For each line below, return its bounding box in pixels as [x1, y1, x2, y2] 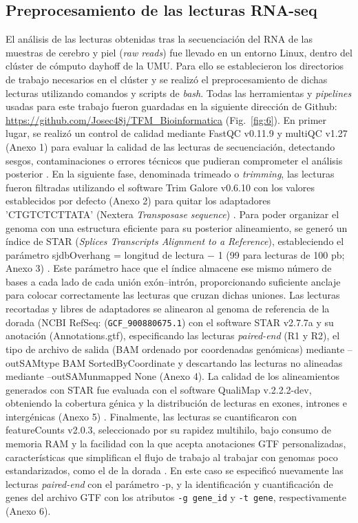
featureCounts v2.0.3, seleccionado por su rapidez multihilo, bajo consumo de [6, 423, 331, 437]
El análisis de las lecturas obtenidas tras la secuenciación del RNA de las [6, 32, 313, 46]
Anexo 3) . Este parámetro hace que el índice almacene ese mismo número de [6, 261, 332, 275]
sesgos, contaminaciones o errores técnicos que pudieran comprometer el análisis [6, 153, 343, 167]
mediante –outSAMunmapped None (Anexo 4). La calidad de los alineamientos [6, 369, 339, 383]
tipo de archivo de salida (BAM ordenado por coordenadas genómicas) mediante [6, 341, 345, 356]
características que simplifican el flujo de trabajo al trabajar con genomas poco [6, 449, 338, 464]
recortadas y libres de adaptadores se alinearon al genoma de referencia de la [6, 301, 330, 316]
